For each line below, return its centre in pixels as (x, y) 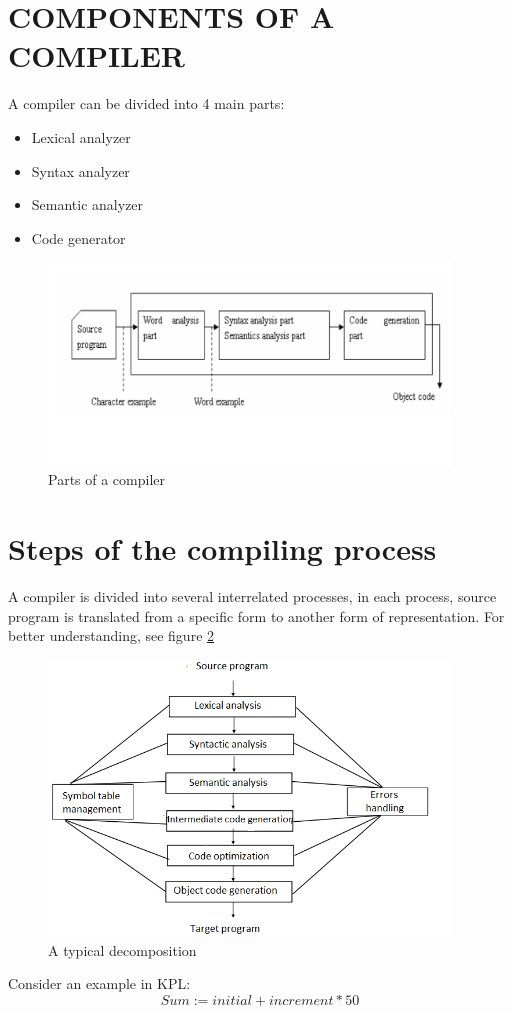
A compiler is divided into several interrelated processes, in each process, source (252, 595)
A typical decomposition (122, 949)
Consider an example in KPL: (99, 983)
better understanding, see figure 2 (111, 635)
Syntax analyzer (80, 170)
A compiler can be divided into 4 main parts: (146, 103)
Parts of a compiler (107, 479)
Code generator (78, 237)
